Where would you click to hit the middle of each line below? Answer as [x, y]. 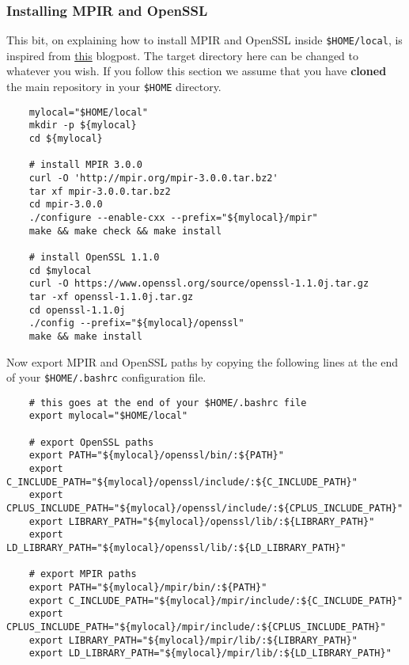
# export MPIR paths [83, 574]
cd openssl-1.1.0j [77, 310]
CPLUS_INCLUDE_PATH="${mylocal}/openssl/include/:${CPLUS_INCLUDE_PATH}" [205, 509]
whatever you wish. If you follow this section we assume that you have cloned [197, 71]
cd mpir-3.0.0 [66, 205]
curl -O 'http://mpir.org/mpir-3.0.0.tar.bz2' [153, 178]
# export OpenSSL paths [91, 442]
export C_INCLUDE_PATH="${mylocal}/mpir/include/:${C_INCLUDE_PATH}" [216, 600]
